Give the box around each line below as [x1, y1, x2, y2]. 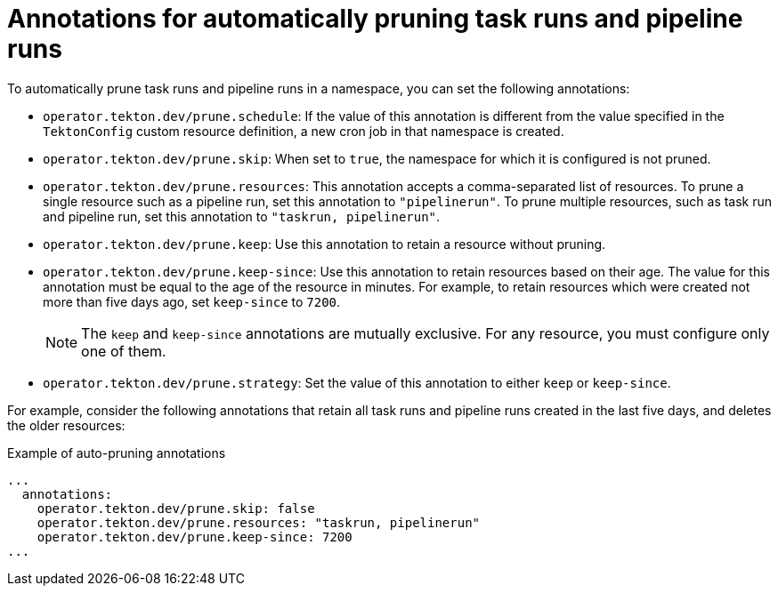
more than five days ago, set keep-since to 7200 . [43, 293, 341, 309]
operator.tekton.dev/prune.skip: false [36, 501, 315, 516]
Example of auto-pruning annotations [7, 445, 226, 461]
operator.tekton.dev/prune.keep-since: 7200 [36, 529, 353, 544]
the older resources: [7, 417, 126, 433]
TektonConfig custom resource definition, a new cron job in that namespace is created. [43, 123, 564, 139]
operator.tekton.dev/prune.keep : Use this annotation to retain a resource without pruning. [43, 236, 606, 252]
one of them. [81, 341, 166, 360]
